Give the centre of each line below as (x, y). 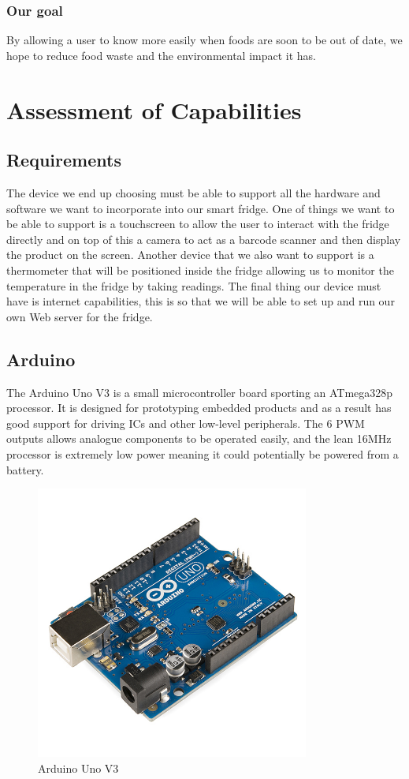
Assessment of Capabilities (154, 109)
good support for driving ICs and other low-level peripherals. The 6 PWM (186, 423)
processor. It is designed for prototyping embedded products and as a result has (199, 408)
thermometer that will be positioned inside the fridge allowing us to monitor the (200, 270)
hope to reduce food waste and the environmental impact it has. (162, 55)
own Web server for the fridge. (80, 316)
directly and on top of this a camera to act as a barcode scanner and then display (204, 239)
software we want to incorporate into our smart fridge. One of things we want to (201, 208)
